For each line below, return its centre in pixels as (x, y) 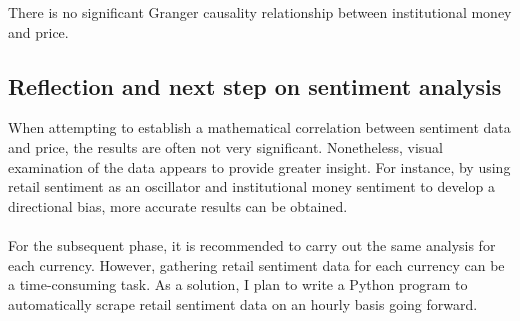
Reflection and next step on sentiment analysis (255, 85)
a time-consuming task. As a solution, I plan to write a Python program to (238, 284)
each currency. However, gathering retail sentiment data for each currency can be (256, 264)
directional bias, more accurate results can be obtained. (178, 205)
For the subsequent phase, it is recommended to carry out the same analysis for (252, 244)
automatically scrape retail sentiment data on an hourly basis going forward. (243, 303)
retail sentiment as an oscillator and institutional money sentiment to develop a (251, 186)
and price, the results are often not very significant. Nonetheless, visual (226, 146)
